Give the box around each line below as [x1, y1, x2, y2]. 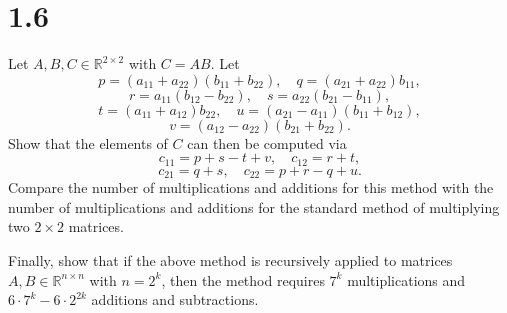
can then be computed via [187, 132, 347, 153]
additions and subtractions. [91, 289, 259, 310]
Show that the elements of [8, 132, 168, 153]
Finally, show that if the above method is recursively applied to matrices [8, 250, 453, 270]
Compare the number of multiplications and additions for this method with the [8, 177, 494, 198]
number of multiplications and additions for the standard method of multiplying [8, 196, 500, 217]
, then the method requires [161, 269, 325, 290]
